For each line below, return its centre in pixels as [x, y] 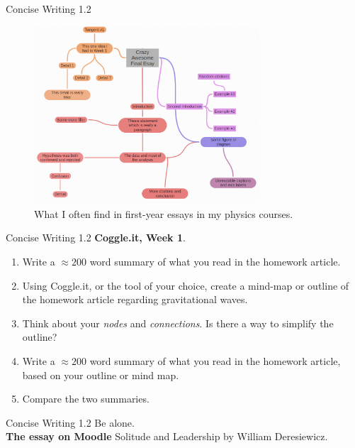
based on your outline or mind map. [101, 375]
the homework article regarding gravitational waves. [135, 299]
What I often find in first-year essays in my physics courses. [164, 213]
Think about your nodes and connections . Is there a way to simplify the [178, 323]
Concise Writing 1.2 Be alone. [70, 422]
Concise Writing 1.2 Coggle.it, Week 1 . [96, 237]
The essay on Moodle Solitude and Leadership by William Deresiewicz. [167, 436]
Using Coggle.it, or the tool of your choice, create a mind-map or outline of [186, 285]
